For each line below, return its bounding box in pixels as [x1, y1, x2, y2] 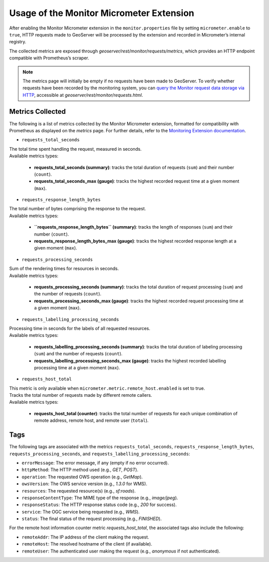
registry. [9, 39, 26, 45]
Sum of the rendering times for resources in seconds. [9, 266, 119, 272]
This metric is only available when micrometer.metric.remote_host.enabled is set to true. [9, 385, 205, 391]
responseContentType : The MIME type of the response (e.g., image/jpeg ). [21, 495, 178, 501]
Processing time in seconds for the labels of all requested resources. [9, 325, 150, 331]
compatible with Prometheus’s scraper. [9, 55, 89, 61]
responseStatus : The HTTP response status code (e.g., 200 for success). [21, 502, 177, 508]
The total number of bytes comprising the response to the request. [9, 206, 146, 212]
